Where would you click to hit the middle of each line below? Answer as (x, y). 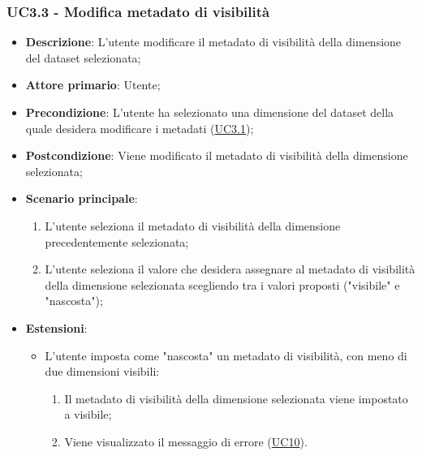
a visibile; (88, 414)
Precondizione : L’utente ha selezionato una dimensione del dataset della (210, 112)
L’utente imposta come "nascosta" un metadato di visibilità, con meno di (226, 355)
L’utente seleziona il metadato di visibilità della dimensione (193, 225)
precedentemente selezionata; (117, 241)
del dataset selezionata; (83, 57)
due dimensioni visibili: (102, 371)
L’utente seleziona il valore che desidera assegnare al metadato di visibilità (230, 269)
